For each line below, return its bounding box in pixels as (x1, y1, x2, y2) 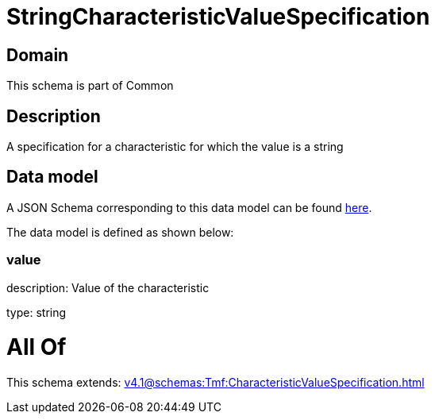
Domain (6, 44, 69, 65)
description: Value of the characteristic (6, 280, 210, 295)
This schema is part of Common (6, 79, 174, 93)
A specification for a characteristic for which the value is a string (6, 140, 344, 154)
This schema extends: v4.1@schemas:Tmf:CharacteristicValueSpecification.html (6, 376, 425, 390)
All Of (6, 333, 67, 361)
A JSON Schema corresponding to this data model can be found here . (6, 200, 372, 214)
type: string (6, 305, 67, 319)
